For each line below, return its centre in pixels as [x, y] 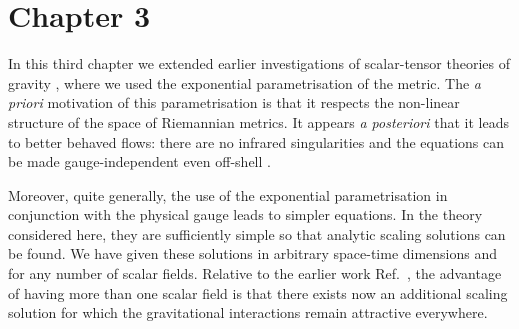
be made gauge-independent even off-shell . [139, 161]
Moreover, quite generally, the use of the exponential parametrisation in [228, 194]
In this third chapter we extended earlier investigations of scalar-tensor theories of [259, 63]
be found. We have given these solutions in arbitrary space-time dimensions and [253, 253]
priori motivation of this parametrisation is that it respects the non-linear [234, 102]
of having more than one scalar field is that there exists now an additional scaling [258, 292]
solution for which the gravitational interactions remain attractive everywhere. [248, 312]
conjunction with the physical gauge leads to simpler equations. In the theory [245, 214]
